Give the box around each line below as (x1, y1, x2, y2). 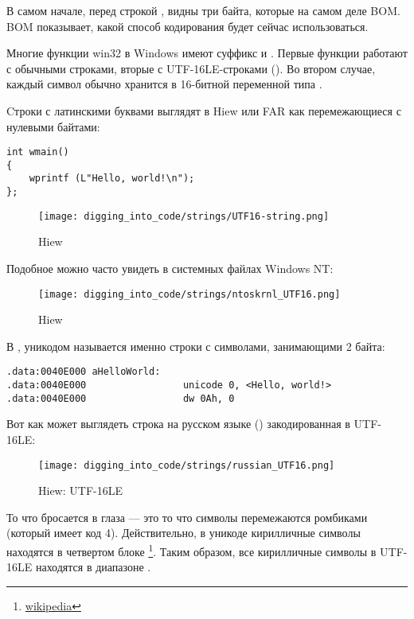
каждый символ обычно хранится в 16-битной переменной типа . (6, 76, 322, 92)
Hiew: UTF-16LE (38, 482, 123, 499)
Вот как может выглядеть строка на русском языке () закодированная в (6, 415, 350, 432)
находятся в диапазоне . (35, 559, 151, 575)
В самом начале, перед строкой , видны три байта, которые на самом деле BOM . (6, 2, 400, 18)
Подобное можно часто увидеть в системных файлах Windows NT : (6, 260, 334, 277)
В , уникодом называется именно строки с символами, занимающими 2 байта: (6, 337, 385, 354)
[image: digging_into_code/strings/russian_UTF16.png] (38, 459, 335, 471)
